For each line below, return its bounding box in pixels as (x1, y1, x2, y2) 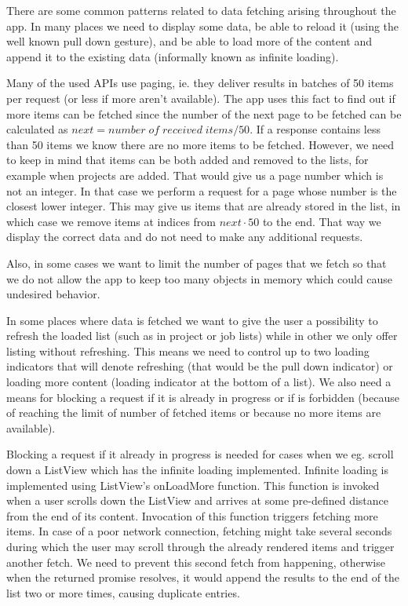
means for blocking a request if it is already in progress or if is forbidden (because (6, 389, 399, 405)
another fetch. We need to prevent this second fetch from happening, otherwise (6, 553, 385, 570)
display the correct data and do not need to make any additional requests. (6, 228, 363, 245)
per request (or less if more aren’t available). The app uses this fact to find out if (6, 89, 395, 106)
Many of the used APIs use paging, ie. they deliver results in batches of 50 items (6, 75, 394, 91)
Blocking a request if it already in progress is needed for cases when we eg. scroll (6, 446, 394, 462)
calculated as (6, 121, 68, 137)
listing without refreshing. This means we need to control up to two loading (6, 342, 370, 359)
